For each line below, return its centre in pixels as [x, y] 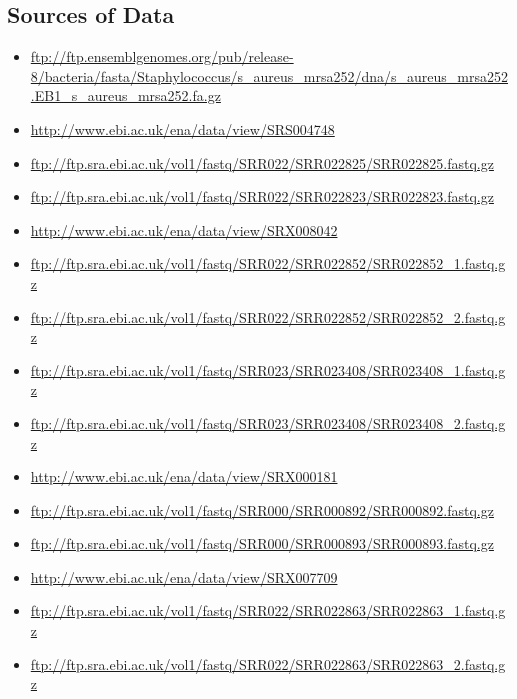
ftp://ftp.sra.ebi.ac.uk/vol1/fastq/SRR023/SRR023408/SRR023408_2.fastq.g [268, 422]
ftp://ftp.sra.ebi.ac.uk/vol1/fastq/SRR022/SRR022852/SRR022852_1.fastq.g [268, 263]
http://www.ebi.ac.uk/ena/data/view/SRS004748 [182, 128]
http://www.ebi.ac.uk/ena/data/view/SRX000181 [184, 476]
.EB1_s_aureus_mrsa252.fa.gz [125, 95]
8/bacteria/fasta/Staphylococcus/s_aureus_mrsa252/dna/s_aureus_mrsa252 [269, 75]
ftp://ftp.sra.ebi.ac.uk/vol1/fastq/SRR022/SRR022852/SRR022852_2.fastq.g [268, 316]
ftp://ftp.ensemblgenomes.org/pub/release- [162, 56]
